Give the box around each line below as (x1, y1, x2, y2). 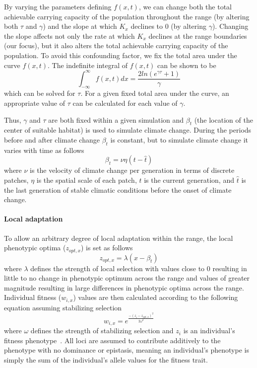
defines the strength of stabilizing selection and (30, 325, 174, 336)
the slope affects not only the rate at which (4, 30, 135, 41)
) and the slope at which (43, 21, 117, 31)
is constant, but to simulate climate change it (110, 135, 249, 145)
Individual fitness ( (4, 292, 62, 302)
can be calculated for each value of (72, 98, 178, 108)
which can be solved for (4, 88, 75, 98)
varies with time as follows (4, 145, 84, 155)
